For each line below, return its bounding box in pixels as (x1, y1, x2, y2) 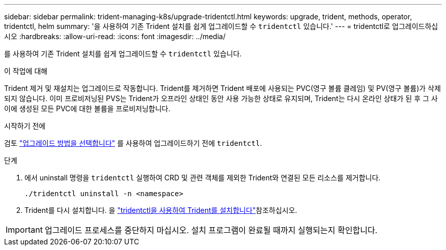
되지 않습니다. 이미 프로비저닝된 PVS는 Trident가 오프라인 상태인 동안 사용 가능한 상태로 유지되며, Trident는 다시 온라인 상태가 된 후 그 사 (4, 94, 438, 103)
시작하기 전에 (4, 121, 46, 130)
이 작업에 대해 (4, 67, 48, 75)
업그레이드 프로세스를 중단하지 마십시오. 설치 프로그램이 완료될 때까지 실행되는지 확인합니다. (44, 225, 378, 235)
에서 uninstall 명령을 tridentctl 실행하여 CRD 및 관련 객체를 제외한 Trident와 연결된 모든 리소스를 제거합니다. (24, 173, 381, 182)
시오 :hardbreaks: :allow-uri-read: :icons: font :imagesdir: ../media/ (4, 32, 226, 41)
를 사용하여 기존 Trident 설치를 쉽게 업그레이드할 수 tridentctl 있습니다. (4, 49, 242, 58)
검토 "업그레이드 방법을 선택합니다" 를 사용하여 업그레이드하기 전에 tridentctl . (4, 139, 262, 147)
